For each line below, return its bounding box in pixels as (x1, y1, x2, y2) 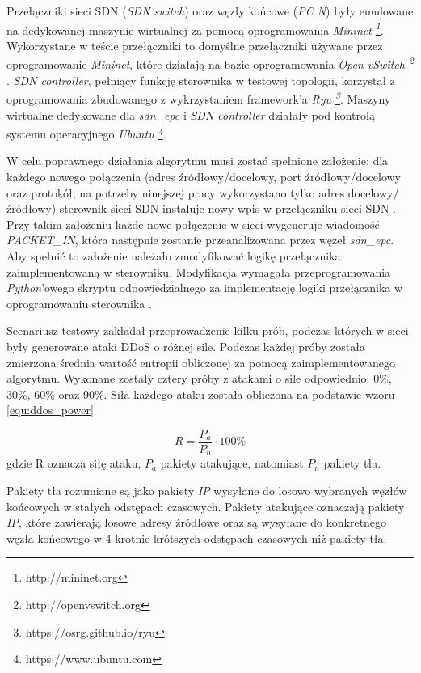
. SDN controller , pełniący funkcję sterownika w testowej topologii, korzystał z (6, 71, 396, 88)
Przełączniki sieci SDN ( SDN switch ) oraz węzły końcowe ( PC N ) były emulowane (6, 2, 414, 19)
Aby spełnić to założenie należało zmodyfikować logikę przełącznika (6, 247, 341, 264)
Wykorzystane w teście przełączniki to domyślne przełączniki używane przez (6, 36, 383, 53)
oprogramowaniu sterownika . (6, 294, 152, 311)
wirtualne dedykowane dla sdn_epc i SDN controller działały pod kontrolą (6, 106, 375, 123)
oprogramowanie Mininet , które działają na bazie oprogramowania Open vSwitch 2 (6, 53, 414, 73)
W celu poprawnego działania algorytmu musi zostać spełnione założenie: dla (6, 152, 389, 169)
